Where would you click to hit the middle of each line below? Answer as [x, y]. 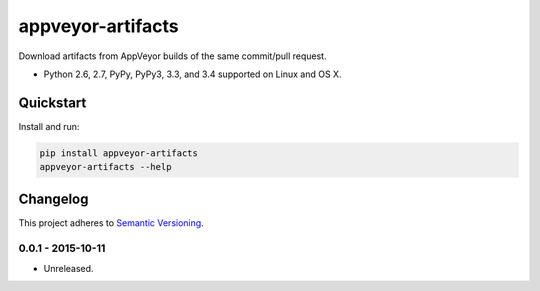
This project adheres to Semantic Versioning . [111, 222]
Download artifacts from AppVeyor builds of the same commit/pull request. [172, 56]
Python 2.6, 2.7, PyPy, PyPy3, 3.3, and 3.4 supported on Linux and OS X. [192, 74]
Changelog [53, 198]
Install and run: [49, 126]
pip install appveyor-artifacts [119, 153]
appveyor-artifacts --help [105, 167]
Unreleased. [68, 268]
